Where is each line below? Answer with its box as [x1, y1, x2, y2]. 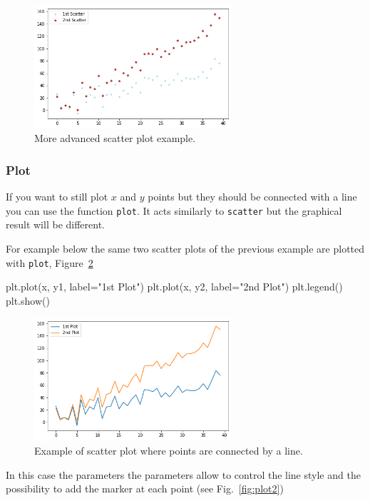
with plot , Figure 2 [6, 255, 93, 270]
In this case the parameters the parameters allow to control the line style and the [6, 467, 361, 482]
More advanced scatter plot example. [34, 131, 196, 146]
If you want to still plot [6, 189, 108, 204]
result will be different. [6, 217, 105, 232]
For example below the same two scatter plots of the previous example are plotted [6, 241, 365, 256]
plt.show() [6, 293, 50, 308]
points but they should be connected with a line [148, 189, 357, 204]
